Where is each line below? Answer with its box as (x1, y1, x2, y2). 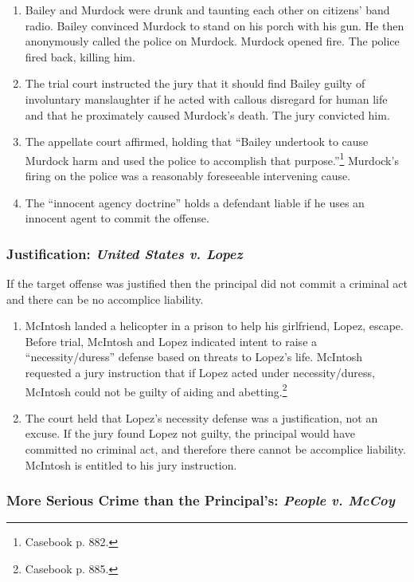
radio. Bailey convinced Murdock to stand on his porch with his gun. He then (25, 17, 404, 33)
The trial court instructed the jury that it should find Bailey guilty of (25, 75, 365, 92)
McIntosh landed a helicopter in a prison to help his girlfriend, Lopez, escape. (25, 317, 404, 334)
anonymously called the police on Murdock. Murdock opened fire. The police (25, 33, 400, 49)
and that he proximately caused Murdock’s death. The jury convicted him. (25, 106, 390, 123)
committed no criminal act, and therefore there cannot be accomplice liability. (25, 441, 406, 457)
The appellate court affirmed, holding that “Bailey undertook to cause (25, 133, 369, 150)
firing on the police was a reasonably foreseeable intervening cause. (25, 167, 351, 183)
